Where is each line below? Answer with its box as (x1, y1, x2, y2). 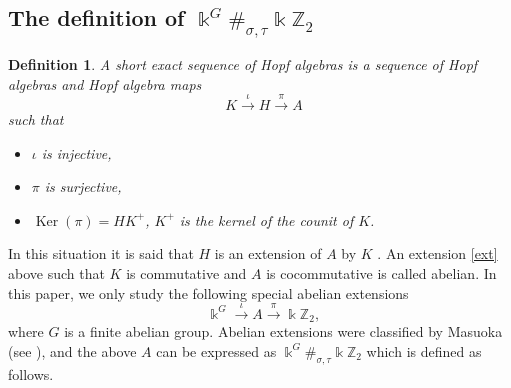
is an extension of (214, 243, 322, 264)
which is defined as (366, 340, 482, 361)
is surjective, (44, 176, 122, 197)
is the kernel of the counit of (179, 209, 354, 230)
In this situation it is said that (8, 243, 194, 264)
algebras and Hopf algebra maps (8, 73, 202, 94)
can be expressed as (156, 340, 277, 361)
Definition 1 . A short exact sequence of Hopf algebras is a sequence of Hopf (8, 54, 478, 74)
